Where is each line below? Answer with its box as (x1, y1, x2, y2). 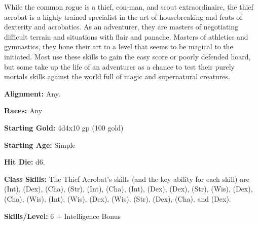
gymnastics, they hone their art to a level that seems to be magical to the (4, 41, 233, 52)
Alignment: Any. (4, 88, 60, 99)
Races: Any (4, 105, 43, 116)
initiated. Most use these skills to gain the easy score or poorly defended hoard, (4, 51, 251, 61)
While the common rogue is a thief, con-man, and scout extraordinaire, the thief (4, 2, 253, 12)
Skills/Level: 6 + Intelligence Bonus (4, 210, 121, 221)
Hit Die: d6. (4, 156, 45, 167)
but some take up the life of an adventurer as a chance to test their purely (4, 61, 235, 72)
